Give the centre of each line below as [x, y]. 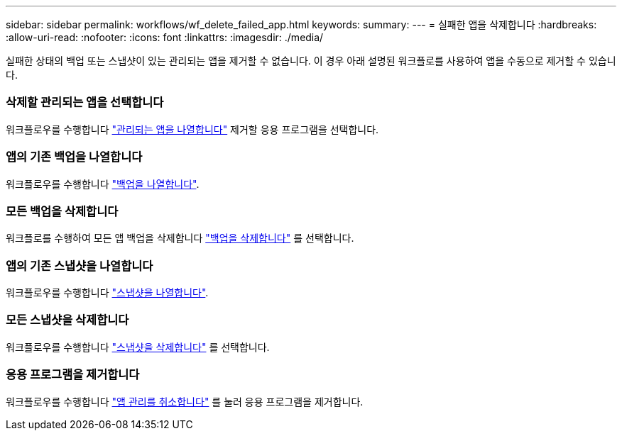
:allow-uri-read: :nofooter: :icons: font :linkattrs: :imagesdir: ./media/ [165, 37]
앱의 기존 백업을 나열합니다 [74, 157]
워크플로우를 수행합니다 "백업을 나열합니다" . [103, 184]
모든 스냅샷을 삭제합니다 [67, 320]
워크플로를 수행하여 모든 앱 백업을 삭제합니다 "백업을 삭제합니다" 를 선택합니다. [180, 238]
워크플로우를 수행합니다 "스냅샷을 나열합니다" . [107, 292]
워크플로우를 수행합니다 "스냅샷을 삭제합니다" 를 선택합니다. [138, 347]
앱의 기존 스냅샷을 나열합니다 [80, 265]
